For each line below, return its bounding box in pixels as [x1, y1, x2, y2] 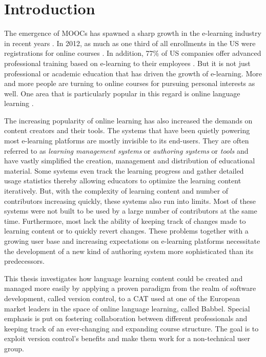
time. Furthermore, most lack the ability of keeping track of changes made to [4, 215, 246, 226]
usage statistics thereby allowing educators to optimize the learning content [4, 175, 241, 186]
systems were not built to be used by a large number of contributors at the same [4, 205, 257, 216]
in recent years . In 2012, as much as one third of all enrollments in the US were [4, 37, 256, 48]
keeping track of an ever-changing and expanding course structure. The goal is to [4, 323, 259, 333]
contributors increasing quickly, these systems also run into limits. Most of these [4, 195, 256, 206]
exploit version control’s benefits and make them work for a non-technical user [4, 333, 250, 344]
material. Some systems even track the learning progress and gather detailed [4, 165, 244, 176]
